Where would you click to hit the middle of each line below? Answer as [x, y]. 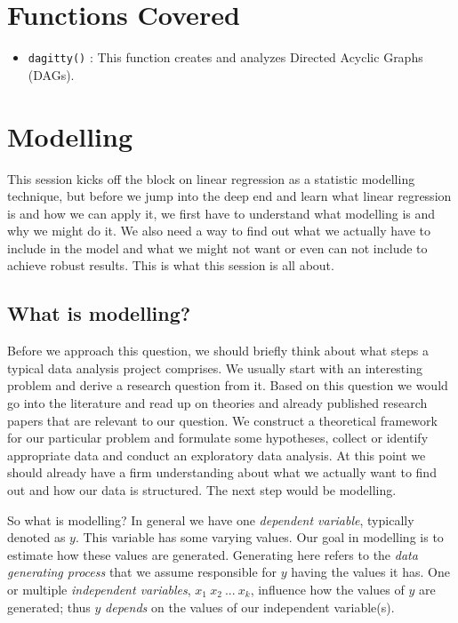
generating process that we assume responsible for [142, 572]
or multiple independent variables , [99, 589]
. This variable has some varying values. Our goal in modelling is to [259, 537]
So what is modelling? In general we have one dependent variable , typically [211, 519]
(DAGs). [51, 74]
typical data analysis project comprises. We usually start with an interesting [215, 367]
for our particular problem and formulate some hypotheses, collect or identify [218, 438]
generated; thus [49, 607]
